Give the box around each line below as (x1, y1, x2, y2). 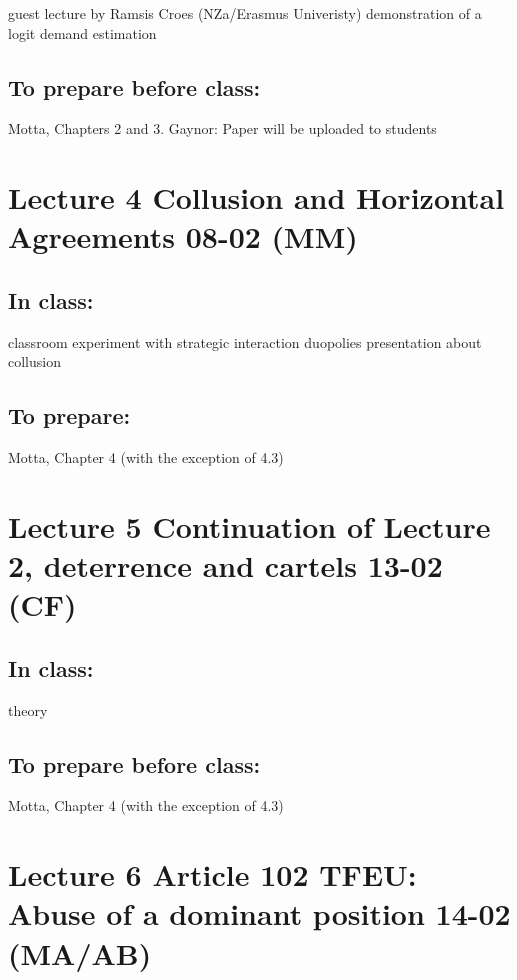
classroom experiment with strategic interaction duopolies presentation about (8, 331, 482, 352)
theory (8, 699, 48, 720)
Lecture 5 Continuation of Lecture (8, 505, 491, 546)
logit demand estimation (8, 22, 157, 43)
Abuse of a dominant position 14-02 (8, 893, 511, 934)
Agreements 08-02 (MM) (8, 216, 358, 257)
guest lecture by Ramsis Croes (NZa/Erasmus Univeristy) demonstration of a (8, 3, 482, 23)
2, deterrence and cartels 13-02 (8, 545, 443, 586)
